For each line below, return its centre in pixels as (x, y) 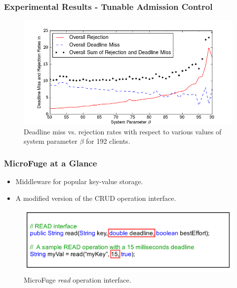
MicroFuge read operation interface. (78, 279)
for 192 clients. (108, 141)
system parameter (51, 141)
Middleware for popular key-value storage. (79, 181)
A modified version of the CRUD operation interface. (96, 198)
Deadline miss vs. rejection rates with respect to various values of (123, 131)
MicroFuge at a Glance (51, 163)
